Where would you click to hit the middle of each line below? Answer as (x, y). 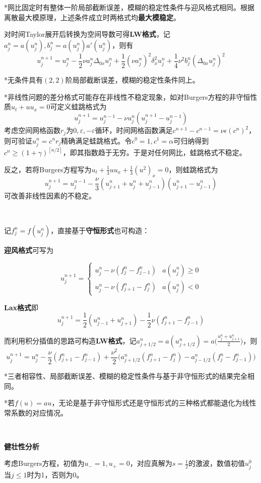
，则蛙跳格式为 (193, 169)
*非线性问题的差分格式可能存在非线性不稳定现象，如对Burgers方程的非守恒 (127, 96)
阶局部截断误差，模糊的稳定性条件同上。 (132, 80)
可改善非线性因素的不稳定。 (50, 195)
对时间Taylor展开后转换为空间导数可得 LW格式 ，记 (87, 34)
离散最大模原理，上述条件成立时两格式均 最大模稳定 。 (92, 17)
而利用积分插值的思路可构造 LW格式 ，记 (70, 340)
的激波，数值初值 (216, 463)
